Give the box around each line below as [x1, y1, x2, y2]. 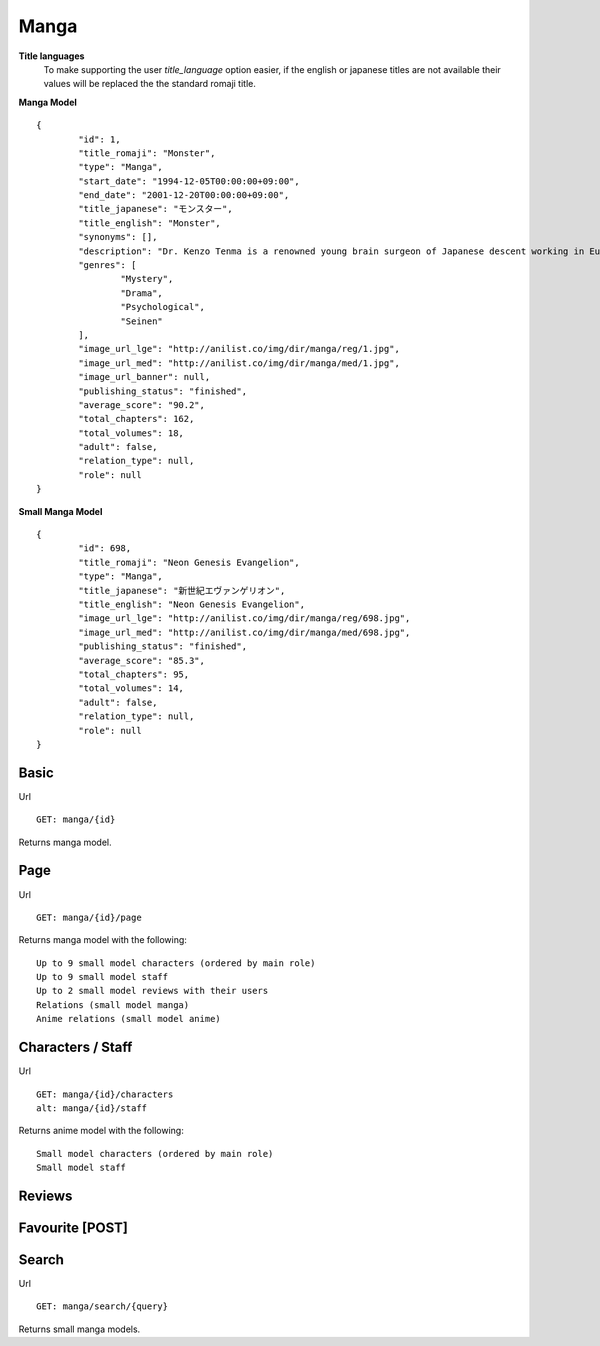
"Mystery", [120, 273, 174, 285]
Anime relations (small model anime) [36, 1013, 222, 1025]
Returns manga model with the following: [18, 934, 187, 946]
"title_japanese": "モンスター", [78, 203, 234, 215]
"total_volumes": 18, [78, 427, 185, 439]
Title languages [18, 50, 85, 62]
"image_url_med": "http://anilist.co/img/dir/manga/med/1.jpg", [78, 357, 400, 369]
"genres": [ [78, 260, 137, 271]
